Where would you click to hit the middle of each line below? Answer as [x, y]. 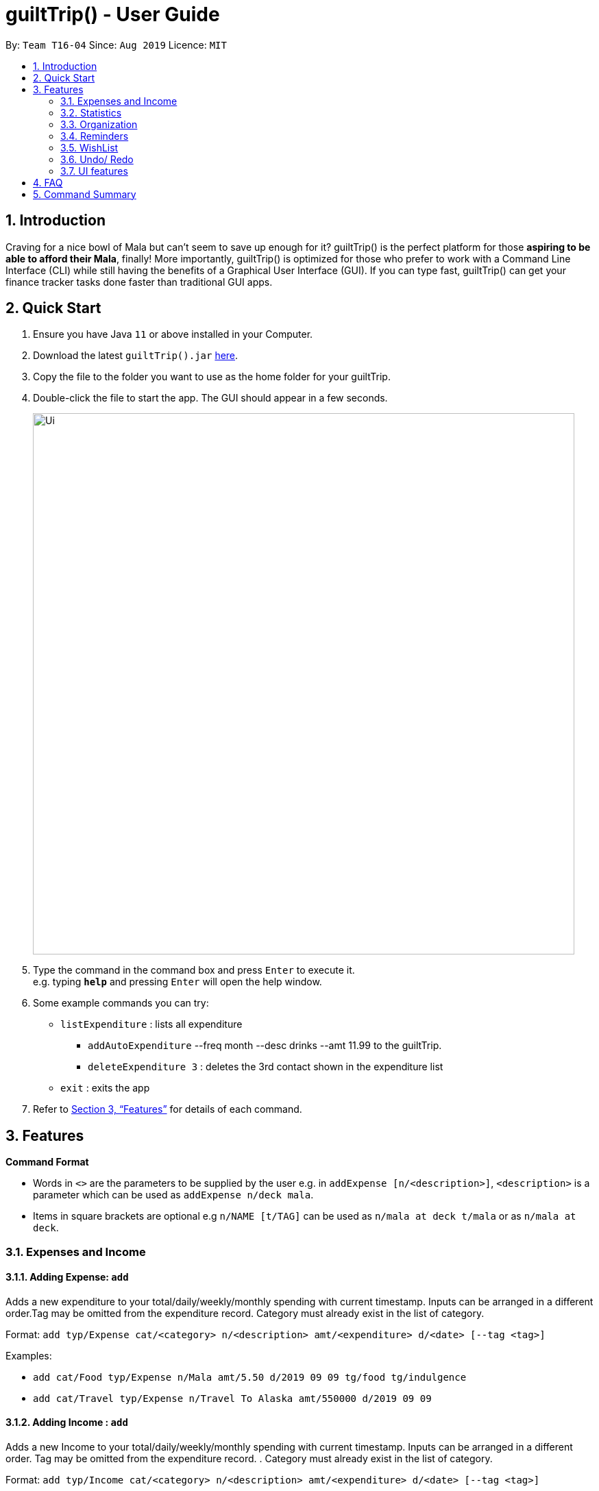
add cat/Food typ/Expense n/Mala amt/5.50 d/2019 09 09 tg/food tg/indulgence [250, 1377]
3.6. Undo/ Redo [97, 159]
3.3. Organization [99, 124]
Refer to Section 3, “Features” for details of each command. [168, 1109]
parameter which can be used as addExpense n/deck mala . [173, 1195]
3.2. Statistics [91, 112]
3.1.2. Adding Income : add [67, 1422]
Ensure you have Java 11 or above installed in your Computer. [173, 334]
